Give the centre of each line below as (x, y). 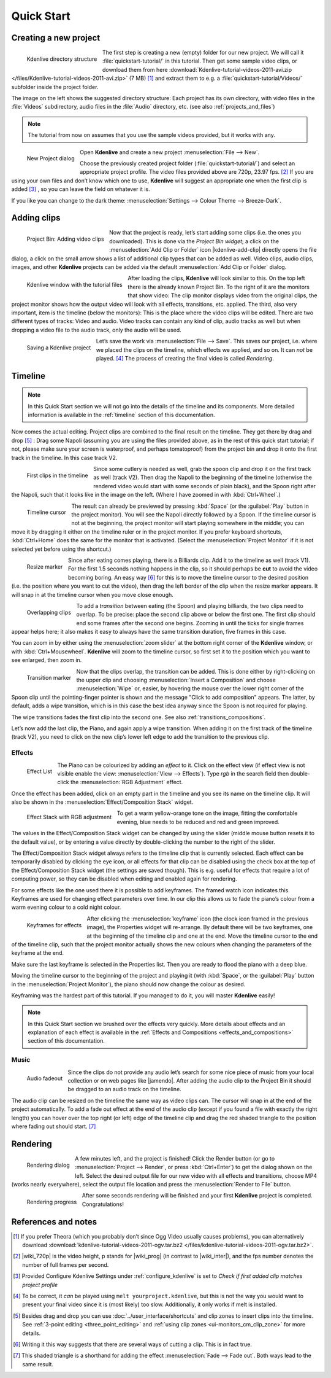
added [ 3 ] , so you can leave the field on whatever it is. (81, 189)
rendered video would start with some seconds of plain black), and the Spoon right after (204, 486)
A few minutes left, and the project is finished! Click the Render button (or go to (175, 1158)
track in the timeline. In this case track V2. (64, 457)
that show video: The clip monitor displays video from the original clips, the (223, 295)
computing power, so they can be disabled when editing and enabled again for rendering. (124, 879)
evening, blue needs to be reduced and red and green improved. (198, 822)
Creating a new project (56, 38)
